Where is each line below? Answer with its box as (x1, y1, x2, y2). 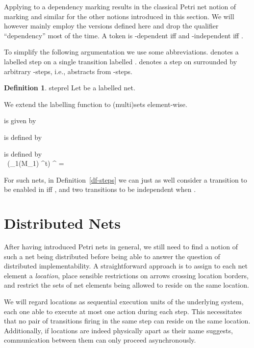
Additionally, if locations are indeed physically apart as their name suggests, (4, 325, 233, 335)
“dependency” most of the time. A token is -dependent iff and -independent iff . (4, 30, 243, 40)
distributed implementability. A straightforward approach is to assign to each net (4, 261, 248, 271)
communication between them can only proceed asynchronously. (4, 335, 196, 345)
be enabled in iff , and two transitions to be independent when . (4, 184, 196, 194)
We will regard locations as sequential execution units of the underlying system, (4, 296, 244, 306)
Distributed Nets (4, 213, 121, 233)
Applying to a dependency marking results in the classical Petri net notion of (4, 1, 236, 11)
